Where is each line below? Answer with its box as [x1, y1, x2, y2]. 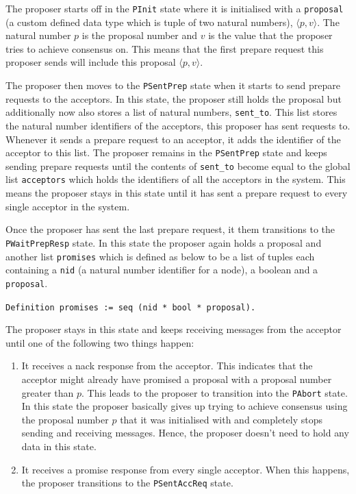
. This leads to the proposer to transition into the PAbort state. [81, 385, 348, 399]
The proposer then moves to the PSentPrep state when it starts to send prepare [5, 78, 340, 92]
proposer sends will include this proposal [5, 55, 176, 69]
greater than [21, 385, 74, 399]
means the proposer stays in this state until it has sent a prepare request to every [5, 186, 348, 200]
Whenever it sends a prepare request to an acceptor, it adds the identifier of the [5, 132, 341, 146]
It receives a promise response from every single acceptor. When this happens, [21, 462, 350, 476]
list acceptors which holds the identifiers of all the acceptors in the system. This [5, 172, 346, 186]
